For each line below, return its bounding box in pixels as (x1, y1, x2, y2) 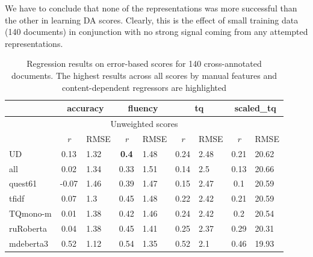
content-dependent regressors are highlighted (61, 81, 226, 93)
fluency (128, 102, 158, 114)
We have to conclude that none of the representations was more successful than (5, 2, 297, 14)
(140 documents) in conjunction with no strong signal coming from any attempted (5, 25, 308, 38)
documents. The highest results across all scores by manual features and (11, 69, 277, 81)
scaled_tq (234, 102, 276, 114)
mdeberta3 (9, 237, 48, 249)
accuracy (67, 102, 104, 114)
